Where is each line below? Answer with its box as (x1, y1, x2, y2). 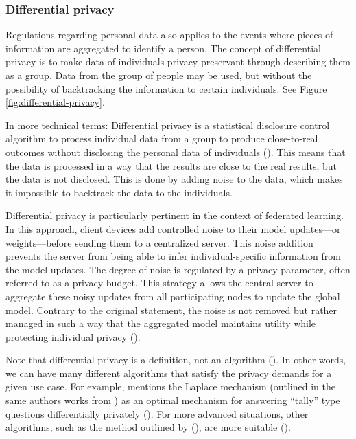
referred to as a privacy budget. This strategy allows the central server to (5, 275, 313, 290)
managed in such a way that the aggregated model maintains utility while (5, 316, 316, 330)
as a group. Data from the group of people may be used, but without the (5, 68, 312, 82)
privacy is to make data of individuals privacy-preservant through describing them (5, 54, 351, 69)
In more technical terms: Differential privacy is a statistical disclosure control (5, 117, 330, 132)
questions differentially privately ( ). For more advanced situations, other (5, 406, 309, 420)
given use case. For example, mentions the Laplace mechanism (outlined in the (5, 379, 335, 394)
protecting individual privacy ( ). (5, 329, 141, 344)
